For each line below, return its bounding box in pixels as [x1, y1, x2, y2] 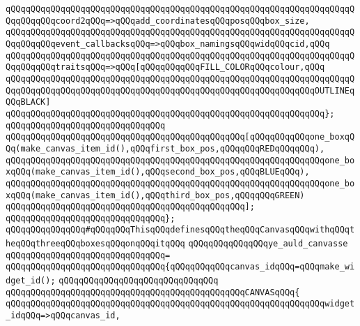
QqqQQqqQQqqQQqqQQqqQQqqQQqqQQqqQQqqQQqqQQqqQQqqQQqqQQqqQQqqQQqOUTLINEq [6, 85, 355, 96]
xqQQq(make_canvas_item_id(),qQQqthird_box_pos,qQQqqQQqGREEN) [6, 190, 305, 200]
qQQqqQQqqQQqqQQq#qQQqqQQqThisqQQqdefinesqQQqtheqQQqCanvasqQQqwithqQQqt [6, 225, 355, 235]
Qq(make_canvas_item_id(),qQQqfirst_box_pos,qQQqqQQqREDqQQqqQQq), [6, 143, 325, 154]
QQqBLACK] [6, 97, 51, 108]
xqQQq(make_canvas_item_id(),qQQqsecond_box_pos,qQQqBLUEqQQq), [6, 167, 310, 177]
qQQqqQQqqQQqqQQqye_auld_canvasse [188, 239, 348, 249]
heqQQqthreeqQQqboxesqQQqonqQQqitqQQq [6, 239, 185, 249]
